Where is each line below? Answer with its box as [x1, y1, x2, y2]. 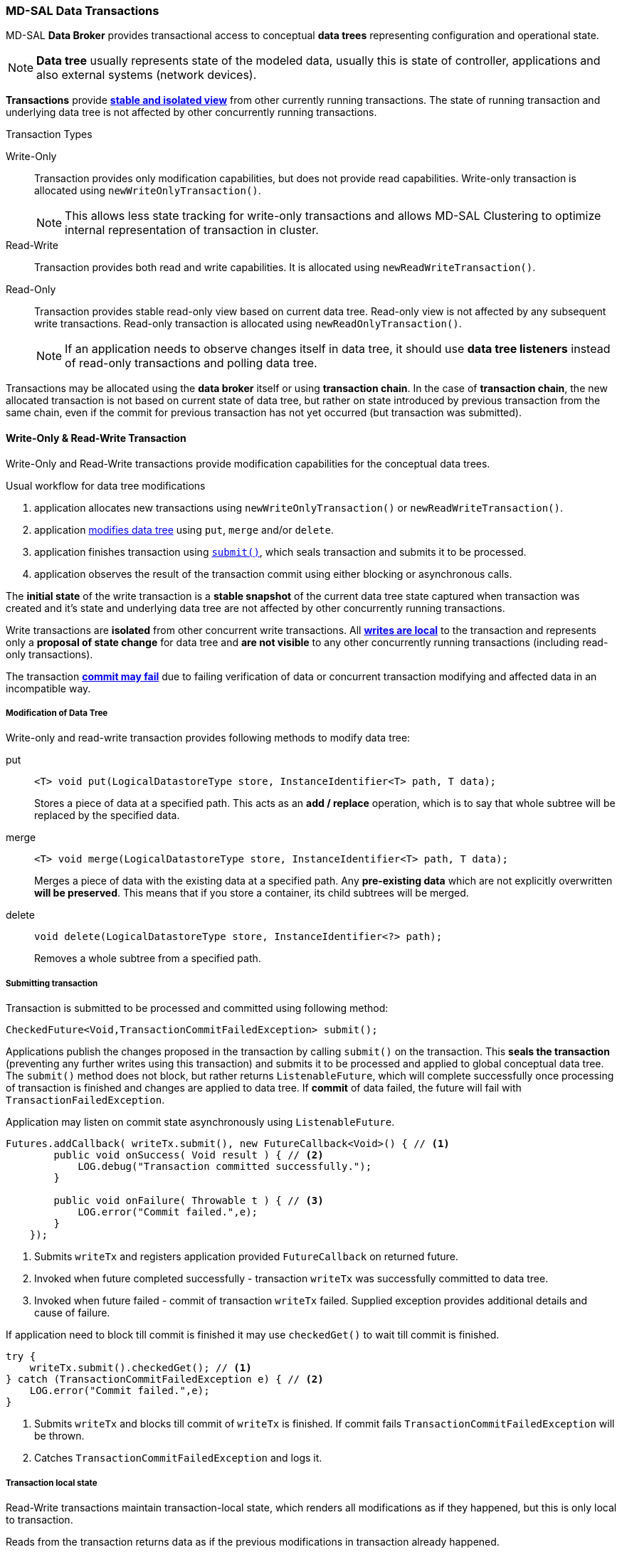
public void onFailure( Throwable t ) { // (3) [53, 1195, 324, 1207]
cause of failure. [34, 1306, 110, 1319]
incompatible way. [6, 682, 91, 695]
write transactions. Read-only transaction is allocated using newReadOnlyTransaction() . [34, 317, 462, 330]
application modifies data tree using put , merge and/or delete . [34, 523, 334, 536]
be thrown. [34, 1430, 85, 1442]
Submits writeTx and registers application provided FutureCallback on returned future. [34, 1250, 458, 1263]
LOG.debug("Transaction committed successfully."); [78, 1161, 372, 1173]
